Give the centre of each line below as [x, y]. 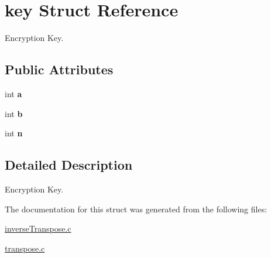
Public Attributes [59, 69]
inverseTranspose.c [38, 228]
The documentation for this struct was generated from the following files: [136, 209]
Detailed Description [69, 165]
